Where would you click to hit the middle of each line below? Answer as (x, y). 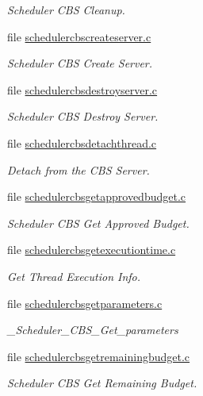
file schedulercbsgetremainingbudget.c (99, 356)
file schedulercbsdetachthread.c (82, 142)
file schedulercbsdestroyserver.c (82, 89)
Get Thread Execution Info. (74, 276)
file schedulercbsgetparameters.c (85, 303)
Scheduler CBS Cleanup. (66, 10)
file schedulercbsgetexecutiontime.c (92, 250)
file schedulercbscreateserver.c (79, 36)
